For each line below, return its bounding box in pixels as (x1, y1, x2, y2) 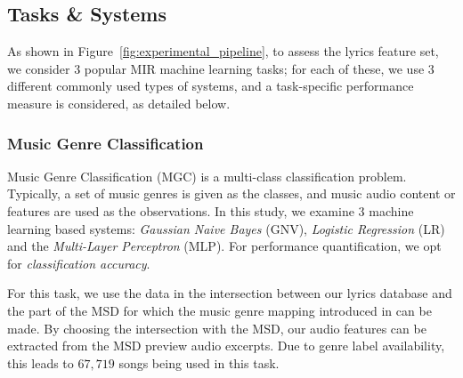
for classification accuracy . (7, 253, 150, 272)
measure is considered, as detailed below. (7, 93, 231, 112)
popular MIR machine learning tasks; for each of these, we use (84, 59, 425, 77)
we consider (7, 59, 70, 77)
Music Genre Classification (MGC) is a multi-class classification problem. (7, 166, 407, 185)
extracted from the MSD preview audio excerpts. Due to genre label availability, (7, 336, 445, 355)
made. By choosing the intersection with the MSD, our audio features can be (7, 318, 426, 337)
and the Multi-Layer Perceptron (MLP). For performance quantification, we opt (7, 237, 442, 255)
